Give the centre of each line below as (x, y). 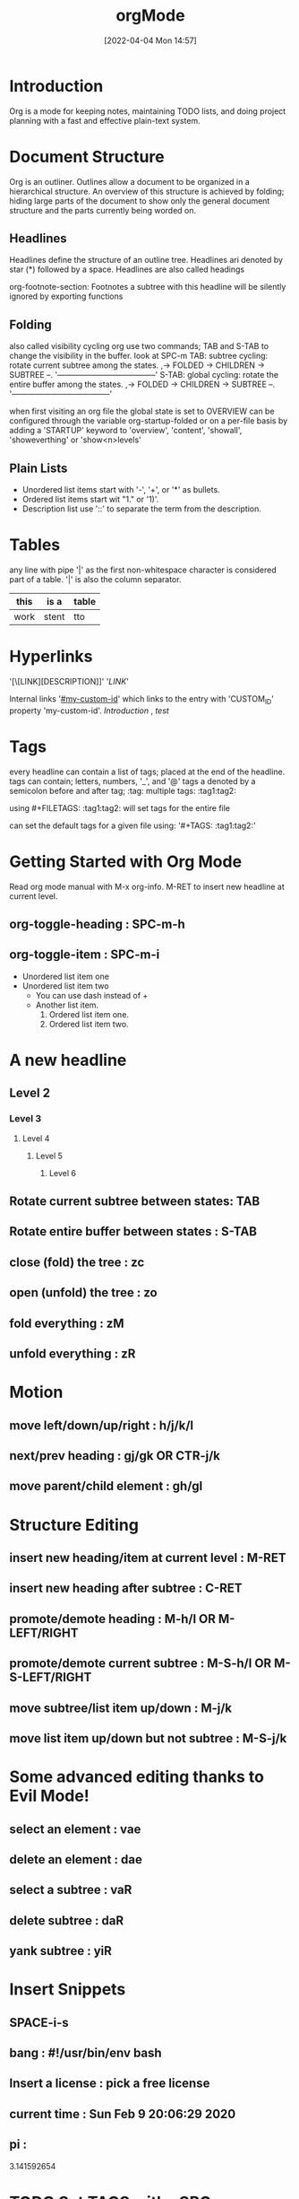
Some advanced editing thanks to (137, 1777)
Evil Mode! (49, 1796)
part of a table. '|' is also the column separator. (95, 579)
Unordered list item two (65, 986)
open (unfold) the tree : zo (84, 1293)
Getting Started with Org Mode (126, 861)
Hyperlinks (51, 657)
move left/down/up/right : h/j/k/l (102, 1425)
